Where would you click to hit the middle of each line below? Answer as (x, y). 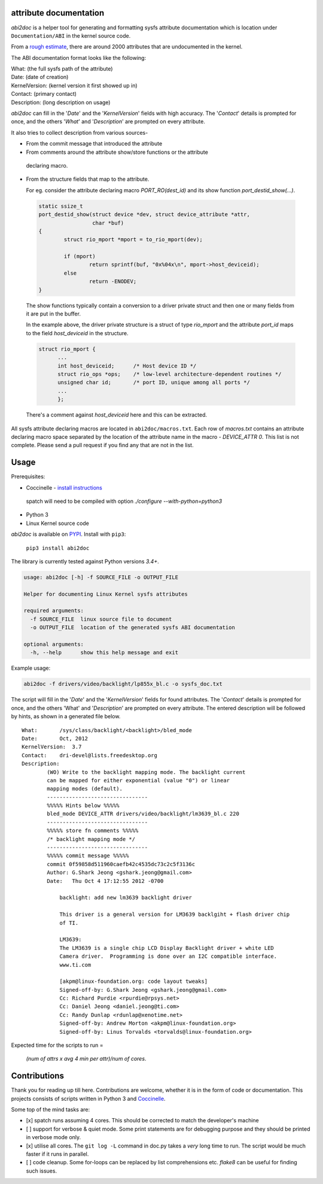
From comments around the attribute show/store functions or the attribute (117, 152)
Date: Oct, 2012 (55, 738)
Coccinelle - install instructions (64, 487)
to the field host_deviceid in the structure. (77, 333)
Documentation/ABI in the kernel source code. (71, 35)
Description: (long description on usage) (61, 102)
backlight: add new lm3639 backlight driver (126, 898)
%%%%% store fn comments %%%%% (93, 831)
